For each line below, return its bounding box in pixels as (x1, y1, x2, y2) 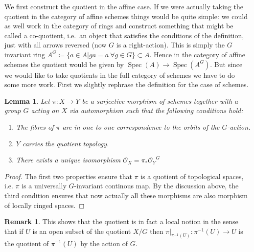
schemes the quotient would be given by (4, 59, 124, 69)
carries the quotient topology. (22, 138, 109, 148)
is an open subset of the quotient (32, 226, 131, 236)
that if (4, 226, 23, 236)
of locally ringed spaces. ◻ (4, 200, 85, 210)
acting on (31, 105, 59, 115)
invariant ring (4, 49, 45, 59)
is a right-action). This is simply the (116, 40, 225, 50)
